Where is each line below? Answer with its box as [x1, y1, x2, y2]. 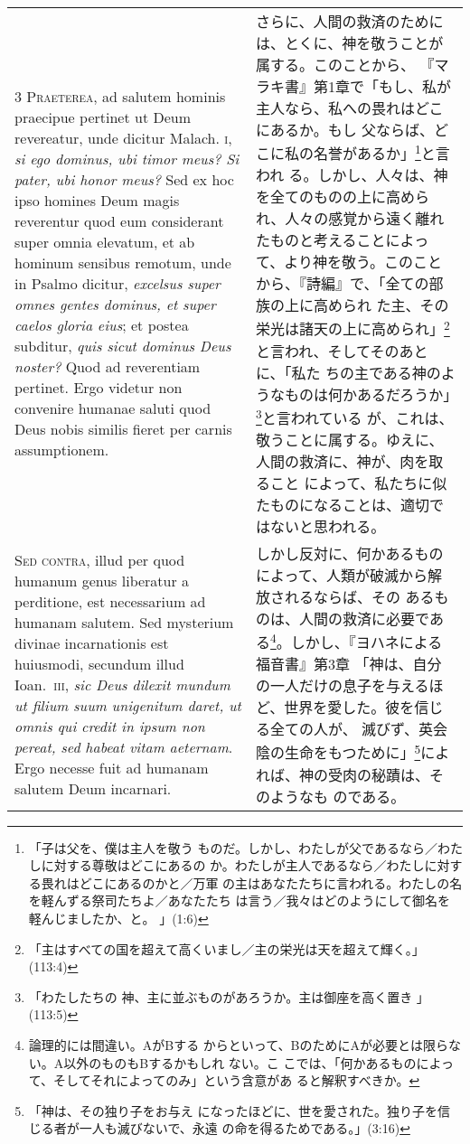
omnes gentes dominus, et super [14, 294, 216, 315]
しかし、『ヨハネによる [290, 632, 443, 653]
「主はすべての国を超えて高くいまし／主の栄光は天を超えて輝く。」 [28, 939, 425, 958]
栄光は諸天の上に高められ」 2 [256, 315, 450, 340]
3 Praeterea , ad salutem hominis [14, 86, 226, 108]
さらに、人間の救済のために [256, 11, 444, 32]
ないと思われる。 [270, 515, 386, 537]
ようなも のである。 [270, 785, 406, 807]
